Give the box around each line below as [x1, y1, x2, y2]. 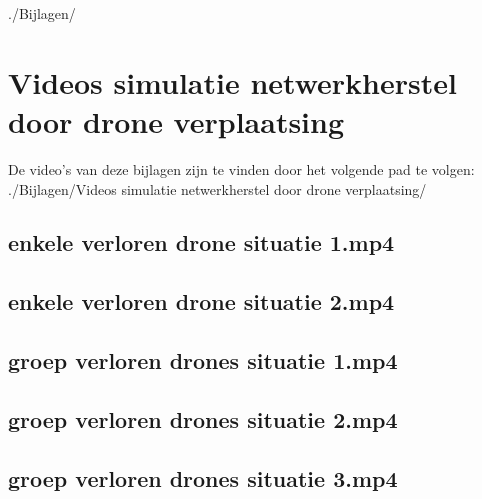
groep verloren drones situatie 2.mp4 [8, 403, 398, 434]
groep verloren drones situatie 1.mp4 [8, 345, 398, 376]
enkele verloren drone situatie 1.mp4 [8, 227, 395, 258]
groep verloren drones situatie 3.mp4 [8, 462, 398, 493]
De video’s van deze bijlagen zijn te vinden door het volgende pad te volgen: [8, 158, 475, 179]
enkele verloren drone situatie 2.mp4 [8, 286, 395, 317]
